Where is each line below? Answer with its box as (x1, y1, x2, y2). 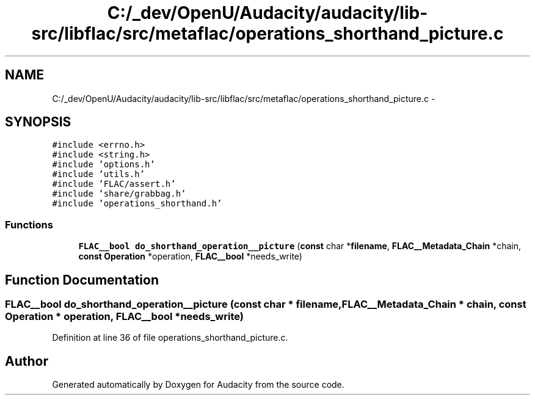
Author (5, 353, 48, 369)
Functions (5, 218, 53, 231)
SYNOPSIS (5, 114, 71, 130)
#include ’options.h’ (52, 159, 155, 170)
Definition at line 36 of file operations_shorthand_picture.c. (52, 332, 288, 343)
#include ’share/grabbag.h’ (52, 189, 186, 199)
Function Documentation (5, 272, 159, 288)
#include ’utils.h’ (52, 169, 145, 180)
